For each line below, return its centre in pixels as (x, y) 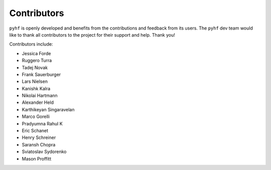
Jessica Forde (36, 53)
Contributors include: (31, 44)
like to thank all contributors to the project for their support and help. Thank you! (92, 35)
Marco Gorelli (36, 117)
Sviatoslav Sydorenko (44, 152)
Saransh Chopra (39, 144)
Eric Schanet (35, 131)
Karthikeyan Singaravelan (48, 109)
